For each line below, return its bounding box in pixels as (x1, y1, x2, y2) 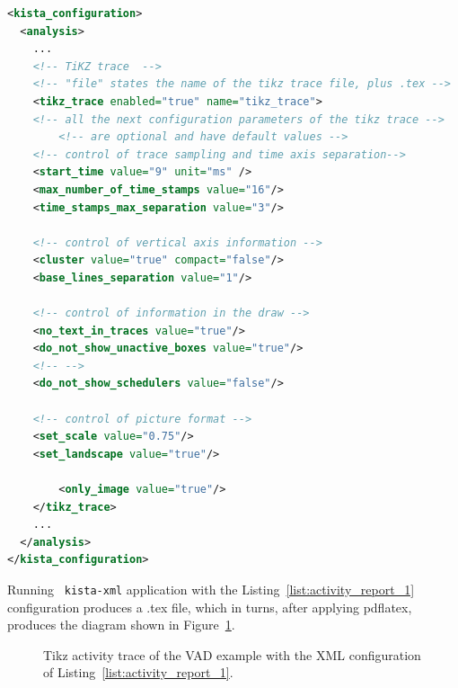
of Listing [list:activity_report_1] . (43, 663, 233, 682)
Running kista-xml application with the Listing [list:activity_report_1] (7, 580, 415, 598)
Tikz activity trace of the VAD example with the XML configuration (43, 645, 421, 664)
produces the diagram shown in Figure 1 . (7, 615, 235, 634)
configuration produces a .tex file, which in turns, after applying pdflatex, (7, 597, 412, 616)
